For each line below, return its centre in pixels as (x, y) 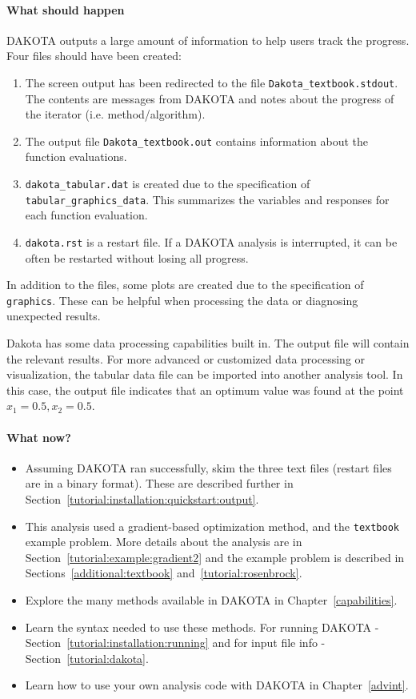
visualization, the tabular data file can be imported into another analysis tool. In (205, 374)
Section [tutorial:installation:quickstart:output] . (142, 499)
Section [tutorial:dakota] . (87, 658)
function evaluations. (76, 157)
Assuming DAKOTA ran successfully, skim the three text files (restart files (208, 467)
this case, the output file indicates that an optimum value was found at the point (205, 390)
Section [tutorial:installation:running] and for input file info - (175, 643)
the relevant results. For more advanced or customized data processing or (186, 358)
